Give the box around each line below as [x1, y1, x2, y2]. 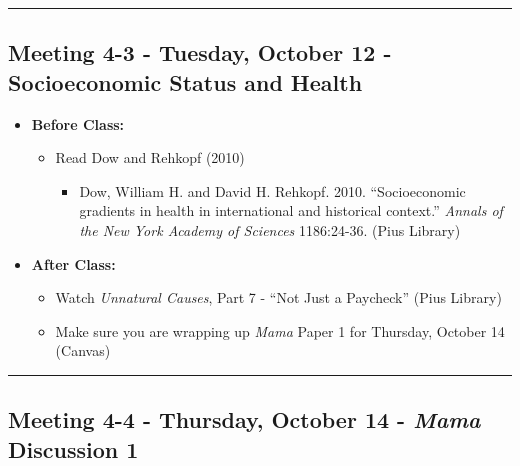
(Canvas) [55, 340, 111, 361]
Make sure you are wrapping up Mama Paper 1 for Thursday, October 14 [55, 320, 505, 341]
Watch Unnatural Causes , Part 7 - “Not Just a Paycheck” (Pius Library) [55, 287, 502, 308]
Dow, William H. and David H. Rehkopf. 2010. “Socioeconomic [79, 180, 466, 201]
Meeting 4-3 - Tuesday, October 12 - [8, 37, 392, 68]
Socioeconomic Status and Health [8, 66, 363, 97]
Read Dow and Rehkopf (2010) [55, 147, 245, 168]
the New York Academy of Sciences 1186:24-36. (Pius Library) [79, 219, 461, 240]
